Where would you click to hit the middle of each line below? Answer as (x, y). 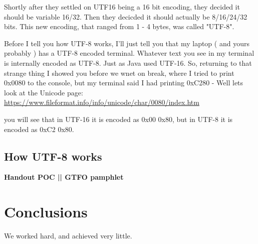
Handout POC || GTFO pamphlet (64, 177)
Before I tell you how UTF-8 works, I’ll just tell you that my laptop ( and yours (127, 43)
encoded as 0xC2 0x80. (39, 129)
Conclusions (46, 212)
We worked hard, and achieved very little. (68, 236)
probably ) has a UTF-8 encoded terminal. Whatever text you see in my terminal (129, 53)
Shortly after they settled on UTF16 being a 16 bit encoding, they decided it (122, 7)
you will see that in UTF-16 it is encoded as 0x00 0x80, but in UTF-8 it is (118, 119)
